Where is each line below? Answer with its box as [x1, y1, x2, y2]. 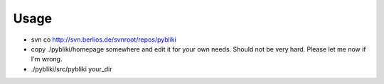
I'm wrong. [31, 55, 63, 64]
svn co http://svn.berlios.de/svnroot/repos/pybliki [31, 35, 177, 44]
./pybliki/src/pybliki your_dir [31, 64, 113, 73]
